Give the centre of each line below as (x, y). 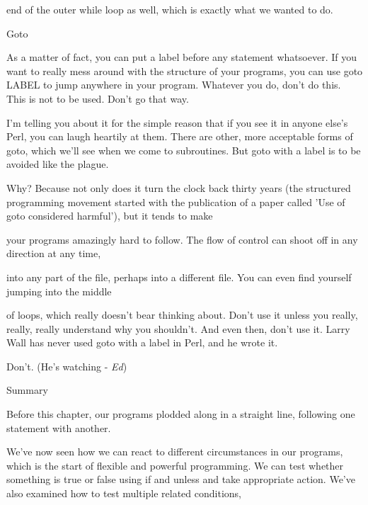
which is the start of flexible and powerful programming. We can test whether (175, 465)
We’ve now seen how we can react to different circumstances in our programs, (175, 452)
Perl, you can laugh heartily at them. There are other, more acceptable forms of (180, 136)
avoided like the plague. (58, 164)
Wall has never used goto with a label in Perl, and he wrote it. (142, 342)
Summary (27, 390)
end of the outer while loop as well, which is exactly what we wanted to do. (170, 9)
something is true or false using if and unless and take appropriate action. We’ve (181, 479)
